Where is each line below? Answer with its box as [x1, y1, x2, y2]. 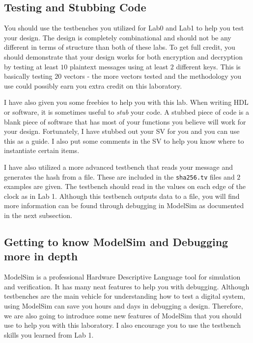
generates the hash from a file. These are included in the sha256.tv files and [4, 171, 235, 182]
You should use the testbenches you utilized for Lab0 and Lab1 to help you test [4, 23, 244, 33]
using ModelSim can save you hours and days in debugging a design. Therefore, [4, 300, 243, 311]
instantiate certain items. [4, 145, 80, 156]
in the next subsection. [4, 210, 72, 220]
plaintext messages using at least [69, 61, 169, 71]
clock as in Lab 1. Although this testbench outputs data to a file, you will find [4, 190, 240, 201]
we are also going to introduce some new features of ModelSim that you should [4, 310, 242, 320]
